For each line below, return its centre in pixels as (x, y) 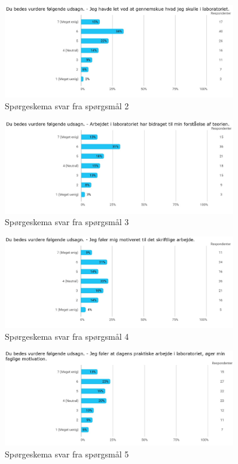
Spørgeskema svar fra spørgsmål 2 (67, 105)
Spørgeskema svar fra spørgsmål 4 (67, 336)
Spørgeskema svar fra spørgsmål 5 (67, 454)
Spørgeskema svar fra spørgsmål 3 (67, 222)
